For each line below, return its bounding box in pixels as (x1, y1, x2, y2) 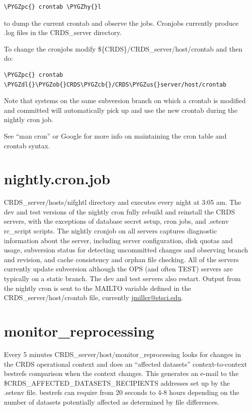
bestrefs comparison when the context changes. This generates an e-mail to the (4, 368, 239, 378)
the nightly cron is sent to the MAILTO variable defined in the (4, 283, 191, 293)
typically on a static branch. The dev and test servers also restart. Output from (4, 273, 241, 283)
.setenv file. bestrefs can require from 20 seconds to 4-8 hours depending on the (4, 387, 239, 397)
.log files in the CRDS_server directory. (4, 27, 122, 37)
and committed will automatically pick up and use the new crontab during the (4, 105, 237, 115)
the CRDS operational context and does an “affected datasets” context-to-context (4, 358, 247, 369)
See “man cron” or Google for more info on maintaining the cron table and (4, 130, 227, 141)
